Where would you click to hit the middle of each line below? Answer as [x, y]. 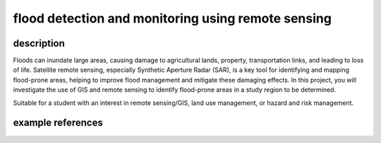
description [39, 43]
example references [58, 123]
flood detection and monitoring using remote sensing [172, 18]
